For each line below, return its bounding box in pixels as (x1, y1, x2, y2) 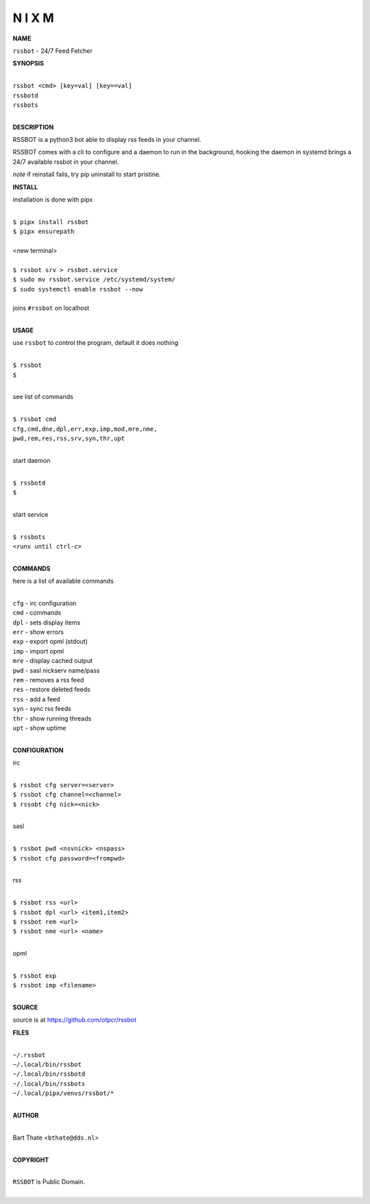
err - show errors (12, 628, 64, 636)
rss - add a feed (12, 695, 61, 703)
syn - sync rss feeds (12, 705, 72, 713)
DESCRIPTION (12, 123, 54, 131)
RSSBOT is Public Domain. (12, 1178, 86, 1186)
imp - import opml (12, 647, 64, 655)
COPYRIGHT (12, 1155, 49, 1164)
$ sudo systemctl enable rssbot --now (12, 285, 143, 293)
